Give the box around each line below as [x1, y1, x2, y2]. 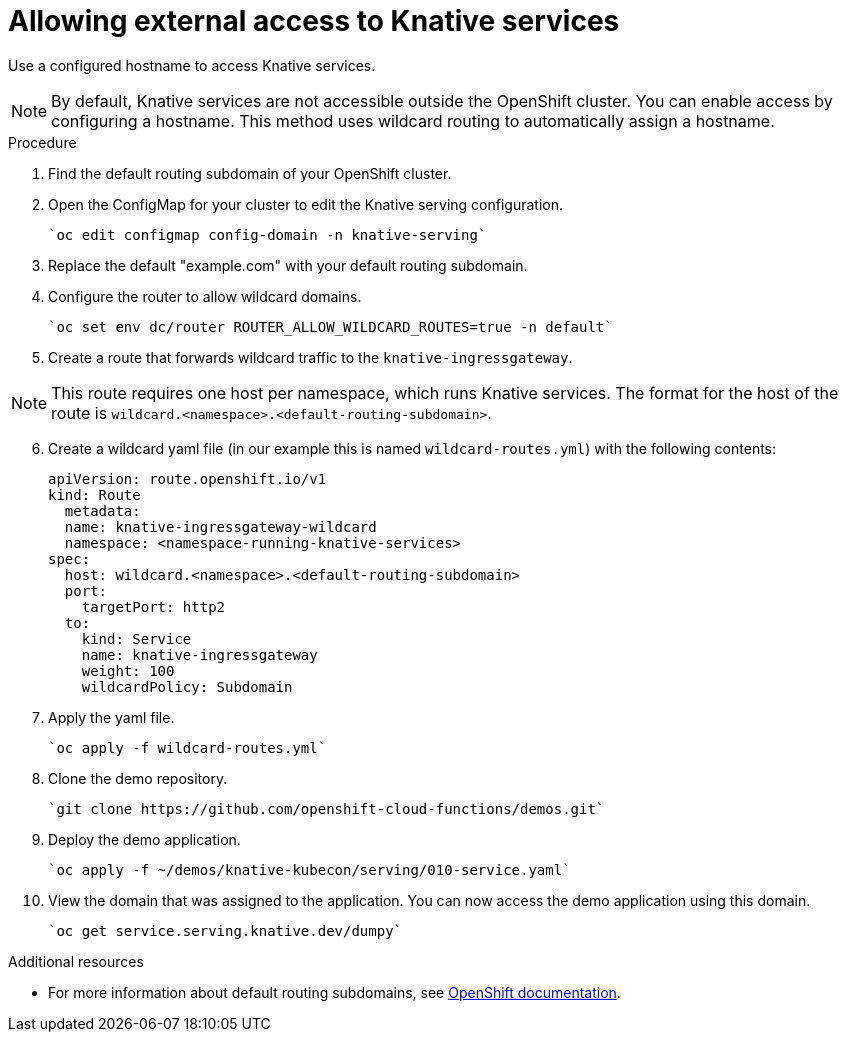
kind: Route [48, 486, 141, 503]
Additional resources [8, 952, 144, 970]
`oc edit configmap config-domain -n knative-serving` [48, 226, 487, 243]
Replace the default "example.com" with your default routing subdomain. [48, 256, 528, 274]
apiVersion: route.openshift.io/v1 [48, 470, 327, 487]
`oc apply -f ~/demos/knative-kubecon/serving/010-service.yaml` [48, 861, 571, 878]
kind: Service [81, 630, 192, 647]
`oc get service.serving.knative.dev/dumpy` [48, 922, 403, 939]
